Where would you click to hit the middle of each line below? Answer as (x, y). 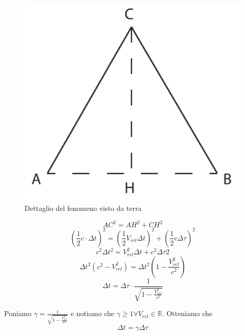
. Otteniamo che (187, 313)
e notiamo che (92, 313)
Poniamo (18, 313)
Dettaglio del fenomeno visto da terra (83, 208)
